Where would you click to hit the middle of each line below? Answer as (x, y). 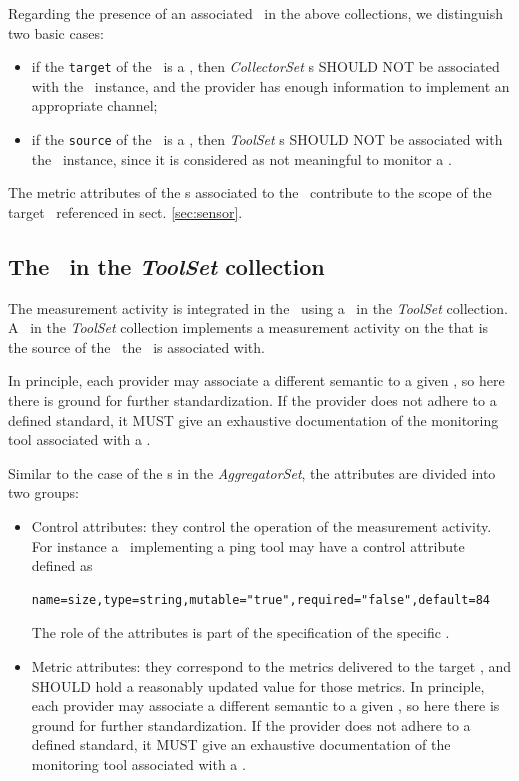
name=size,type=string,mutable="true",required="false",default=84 (260, 599)
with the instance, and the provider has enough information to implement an (270, 85)
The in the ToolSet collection (166, 265)
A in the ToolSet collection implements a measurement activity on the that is (248, 327)
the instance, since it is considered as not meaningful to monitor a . (241, 158)
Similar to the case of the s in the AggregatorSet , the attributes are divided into (252, 472)
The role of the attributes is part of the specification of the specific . (240, 632)
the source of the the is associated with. (136, 346)
